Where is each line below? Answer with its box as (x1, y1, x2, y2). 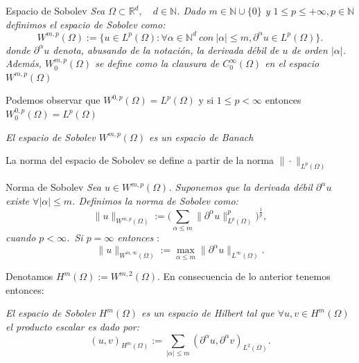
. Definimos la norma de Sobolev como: (72, 193, 238, 207)
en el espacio (265, 56, 319, 71)
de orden (291, 42, 328, 57)
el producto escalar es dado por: (6, 319, 140, 334)
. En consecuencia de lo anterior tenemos (157, 269, 331, 283)
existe (6, 193, 30, 207)
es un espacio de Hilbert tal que (141, 306, 274, 320)
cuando (6, 230, 36, 244)
